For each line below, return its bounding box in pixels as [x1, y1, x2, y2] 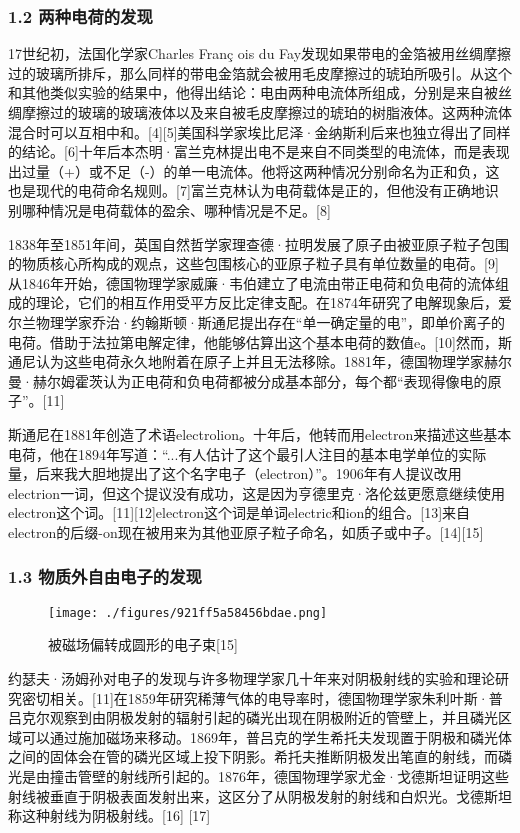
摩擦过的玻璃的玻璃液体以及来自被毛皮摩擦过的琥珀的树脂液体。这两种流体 [21, 102, 512, 122]
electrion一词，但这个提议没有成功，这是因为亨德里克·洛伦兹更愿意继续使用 [8, 482, 506, 503]
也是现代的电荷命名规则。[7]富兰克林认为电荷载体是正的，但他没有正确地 [8, 180, 485, 201]
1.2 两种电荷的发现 [8, 3, 153, 28]
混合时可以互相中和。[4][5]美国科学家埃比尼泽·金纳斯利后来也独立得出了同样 [8, 121, 511, 142]
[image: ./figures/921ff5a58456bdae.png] [48, 605, 328, 620]
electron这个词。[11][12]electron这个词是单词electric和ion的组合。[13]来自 [8, 502, 471, 523]
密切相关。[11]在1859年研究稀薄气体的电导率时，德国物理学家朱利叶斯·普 [21, 687, 503, 708]
